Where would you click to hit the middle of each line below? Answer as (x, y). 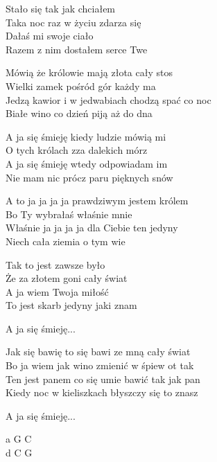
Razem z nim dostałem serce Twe (77, 49)
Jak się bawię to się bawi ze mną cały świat (98, 352)
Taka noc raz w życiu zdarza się (73, 22)
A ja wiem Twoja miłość (57, 291)
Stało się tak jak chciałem (61, 8)
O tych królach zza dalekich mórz (77, 150)
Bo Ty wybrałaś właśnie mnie (69, 214)
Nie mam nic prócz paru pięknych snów (89, 177)
